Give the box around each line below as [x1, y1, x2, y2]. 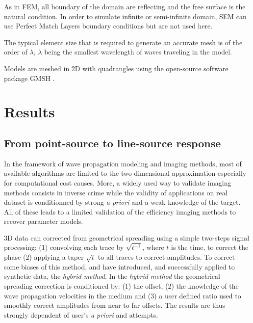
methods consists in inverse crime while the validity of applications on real [4, 187, 228, 197]
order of [4, 47, 27, 57]
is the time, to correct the [171, 242, 249, 252]
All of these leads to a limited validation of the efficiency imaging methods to [4, 206, 236, 216]
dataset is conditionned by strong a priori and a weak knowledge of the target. [4, 197, 241, 207]
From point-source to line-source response [4, 135, 221, 150]
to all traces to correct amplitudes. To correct [98, 252, 235, 262]
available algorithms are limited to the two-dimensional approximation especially [4, 168, 247, 178]
